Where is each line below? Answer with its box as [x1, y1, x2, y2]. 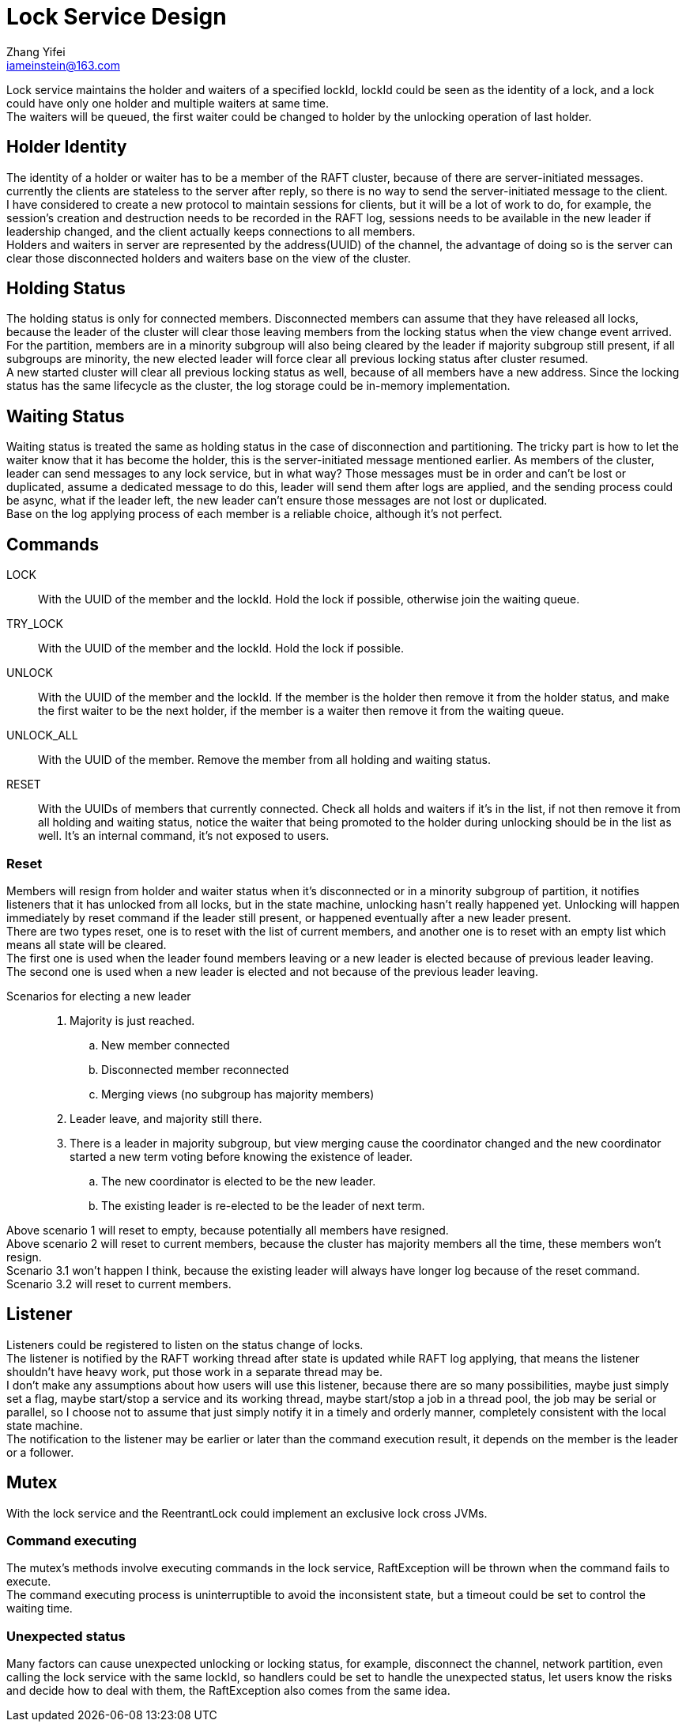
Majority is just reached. [70, 1013, 195, 1027]
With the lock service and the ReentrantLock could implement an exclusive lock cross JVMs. [6, 1506, 488, 1520]
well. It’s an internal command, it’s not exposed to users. [38, 829, 330, 843]
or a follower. [6, 1445, 74, 1459]
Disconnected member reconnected [101, 1062, 289, 1076]
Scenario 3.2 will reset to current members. [6, 1276, 232, 1291]
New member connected [101, 1038, 230, 1052]
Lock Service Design [6, 3, 227, 30]
